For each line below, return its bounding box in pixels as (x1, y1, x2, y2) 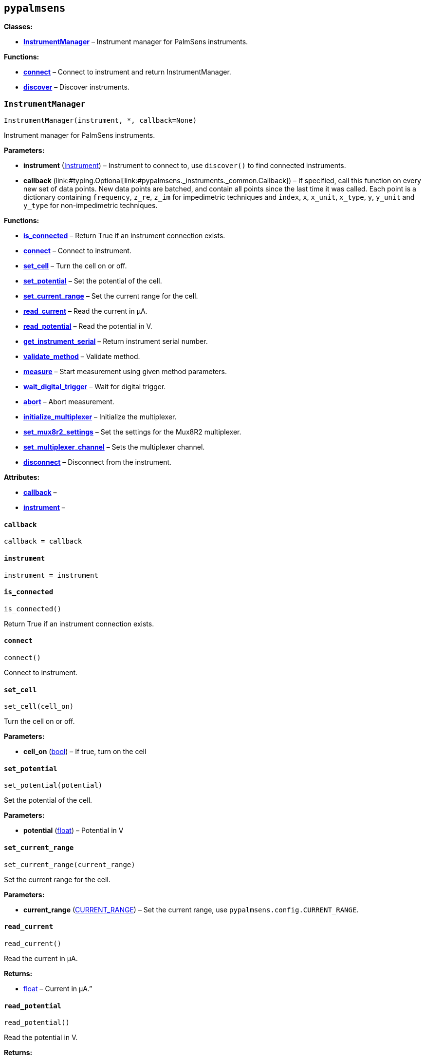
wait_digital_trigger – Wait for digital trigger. (23, 382, 166, 391)
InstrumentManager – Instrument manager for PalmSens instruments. (23, 38, 248, 46)
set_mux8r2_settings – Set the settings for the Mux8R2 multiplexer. (23, 428, 241, 436)
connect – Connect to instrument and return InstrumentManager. (23, 68, 231, 76)
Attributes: (4, 473, 40, 482)
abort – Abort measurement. (23, 397, 114, 406)
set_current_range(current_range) (4, 860, 135, 869)
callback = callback (4, 537, 82, 546)
